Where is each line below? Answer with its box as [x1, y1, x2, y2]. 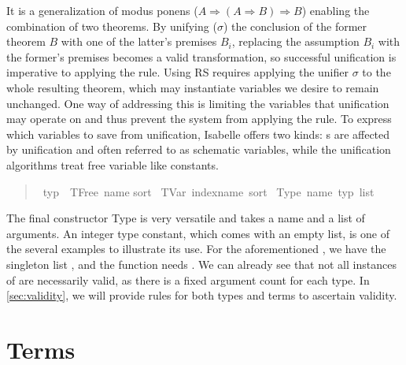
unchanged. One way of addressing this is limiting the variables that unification [6, 95, 389, 111]
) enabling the [301, 2, 370, 18]
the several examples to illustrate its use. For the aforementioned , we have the [6, 240, 386, 257]
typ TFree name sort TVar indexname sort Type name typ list [42, 183, 375, 199]
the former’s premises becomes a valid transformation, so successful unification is [6, 48, 397, 65]
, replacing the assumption [231, 33, 360, 50]
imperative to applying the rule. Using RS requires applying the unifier [6, 64, 349, 80]
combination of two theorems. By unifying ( [6, 17, 217, 34]
